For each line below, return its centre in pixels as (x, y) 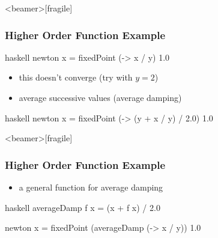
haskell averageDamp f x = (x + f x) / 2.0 (83, 207)
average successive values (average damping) (100, 97)
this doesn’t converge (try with (76, 77)
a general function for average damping (91, 187)
